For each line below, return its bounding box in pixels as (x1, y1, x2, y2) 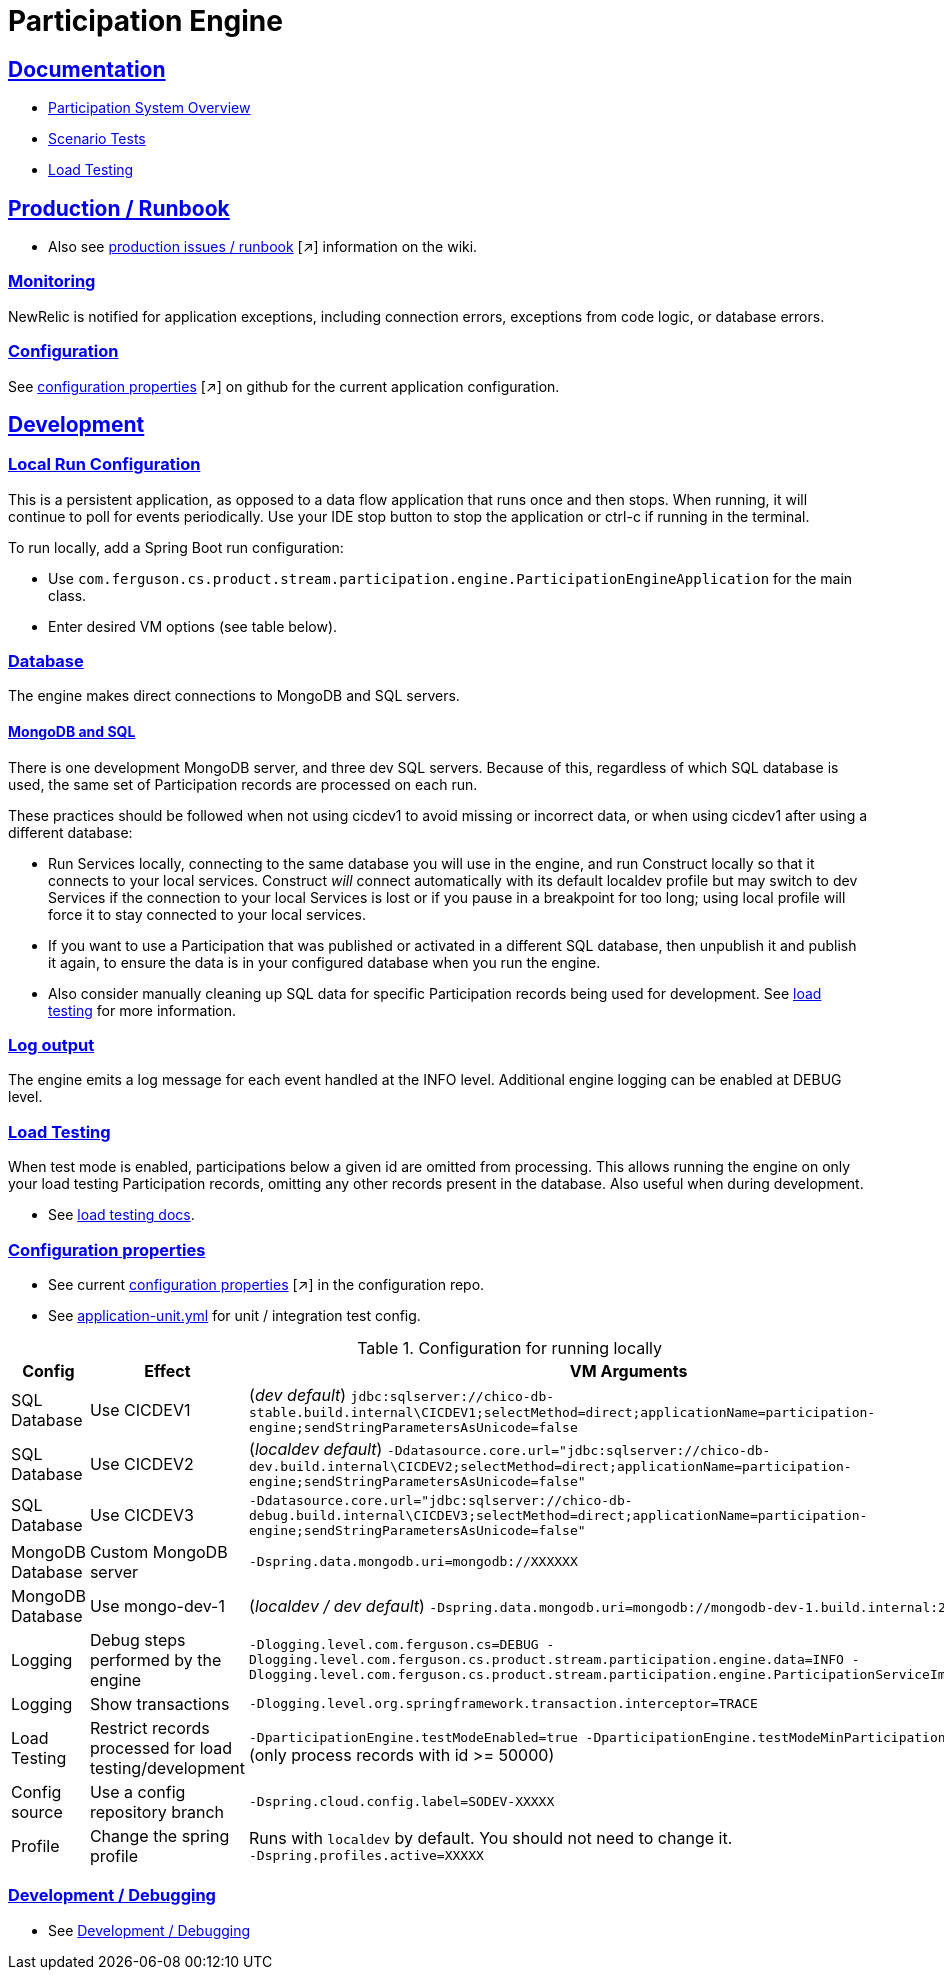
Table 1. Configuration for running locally (357, 1337, 663, 1358)
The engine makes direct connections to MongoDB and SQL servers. (8, 687, 460, 705)
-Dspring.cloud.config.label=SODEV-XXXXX (249, 1794, 555, 1810)
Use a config (89, 1781, 186, 1802)
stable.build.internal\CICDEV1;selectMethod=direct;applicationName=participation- (249, 1404, 876, 1420)
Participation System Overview (48, 99, 251, 117)
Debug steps (89, 1629, 186, 1650)
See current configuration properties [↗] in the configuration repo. (48, 1275, 485, 1293)
